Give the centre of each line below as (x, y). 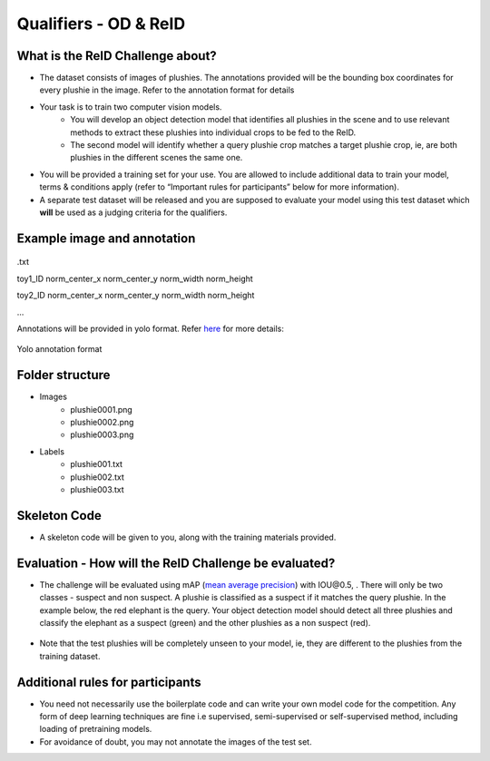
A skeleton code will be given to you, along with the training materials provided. (188, 537)
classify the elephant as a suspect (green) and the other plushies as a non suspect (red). (205, 622)
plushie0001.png (102, 409)
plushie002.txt (97, 477)
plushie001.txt (96, 464)
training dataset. (70, 656)
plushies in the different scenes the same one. (157, 158)
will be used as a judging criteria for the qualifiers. (133, 212)
